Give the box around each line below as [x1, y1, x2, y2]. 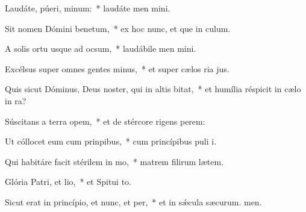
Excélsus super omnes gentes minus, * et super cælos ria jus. [5, 62, 230, 75]
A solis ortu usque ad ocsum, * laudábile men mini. [5, 42, 196, 55]
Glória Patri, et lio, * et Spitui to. [5, 175, 132, 188]
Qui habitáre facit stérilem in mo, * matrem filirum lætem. [5, 155, 224, 167]
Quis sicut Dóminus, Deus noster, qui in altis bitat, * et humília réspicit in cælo [5, 83, 301, 95]
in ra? [5, 94, 27, 107]
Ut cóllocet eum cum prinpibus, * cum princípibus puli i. [5, 135, 217, 148]
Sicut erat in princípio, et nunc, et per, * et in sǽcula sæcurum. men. [5, 195, 262, 208]
